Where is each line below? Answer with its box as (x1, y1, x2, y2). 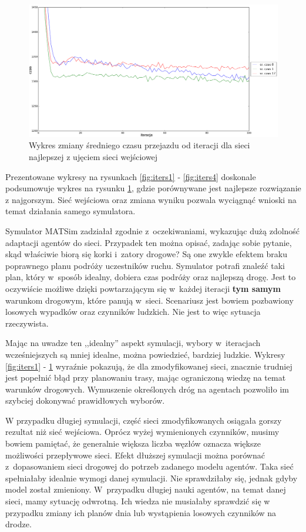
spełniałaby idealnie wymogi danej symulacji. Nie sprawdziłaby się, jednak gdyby (5, 471, 298, 484)
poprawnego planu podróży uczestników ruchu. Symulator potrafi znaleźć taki (5, 259, 285, 271)
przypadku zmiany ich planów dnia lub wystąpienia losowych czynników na (5, 506, 277, 518)
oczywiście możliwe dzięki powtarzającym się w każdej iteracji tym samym (5, 282, 281, 294)
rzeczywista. (5, 317, 49, 329)
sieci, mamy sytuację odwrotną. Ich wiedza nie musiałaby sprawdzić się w (5, 495, 270, 507)
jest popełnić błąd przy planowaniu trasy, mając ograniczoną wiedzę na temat (5, 371, 286, 384)
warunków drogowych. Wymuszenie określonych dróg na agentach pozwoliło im (5, 383, 289, 395)
